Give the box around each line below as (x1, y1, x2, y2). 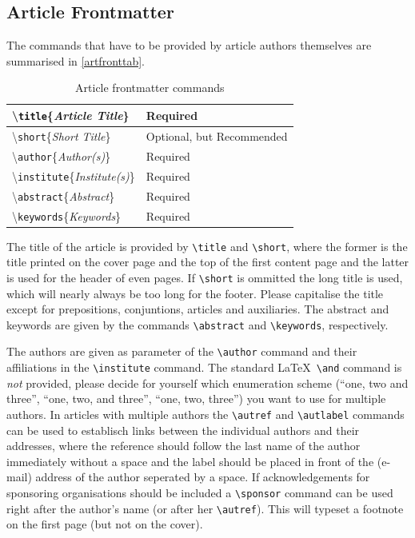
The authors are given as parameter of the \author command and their (6, 343, 357, 360)
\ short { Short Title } (12, 127, 111, 144)
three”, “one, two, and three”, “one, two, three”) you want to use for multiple (6, 390, 386, 407)
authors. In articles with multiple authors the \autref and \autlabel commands (6, 405, 405, 422)
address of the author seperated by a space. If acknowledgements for (35, 468, 370, 485)
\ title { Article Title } (12, 106, 130, 123)
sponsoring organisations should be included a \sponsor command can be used (6, 484, 393, 500)
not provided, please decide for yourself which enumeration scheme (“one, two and (6, 374, 409, 391)
